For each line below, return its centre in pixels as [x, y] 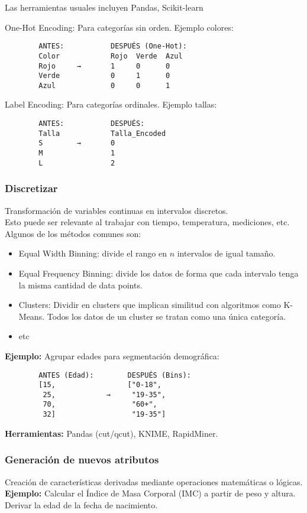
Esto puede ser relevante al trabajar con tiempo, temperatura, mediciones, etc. [147, 222]
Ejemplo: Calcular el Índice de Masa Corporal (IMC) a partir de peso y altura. [150, 493]
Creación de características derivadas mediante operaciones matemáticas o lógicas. [154, 481]
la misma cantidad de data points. [80, 285]
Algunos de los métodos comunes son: [73, 233]
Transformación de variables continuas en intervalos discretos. [117, 210]
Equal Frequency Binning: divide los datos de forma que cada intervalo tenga [159, 273]
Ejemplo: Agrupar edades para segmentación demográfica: [112, 355]
